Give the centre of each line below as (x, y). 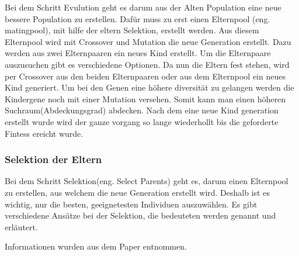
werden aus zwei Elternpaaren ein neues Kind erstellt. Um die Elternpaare (138, 53)
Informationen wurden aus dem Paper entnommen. (96, 246)
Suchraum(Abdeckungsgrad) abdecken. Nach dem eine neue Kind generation (142, 110)
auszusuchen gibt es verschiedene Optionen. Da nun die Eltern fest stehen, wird (147, 64)
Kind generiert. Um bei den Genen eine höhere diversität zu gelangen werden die (149, 87)
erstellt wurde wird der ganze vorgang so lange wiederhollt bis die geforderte (142, 121)
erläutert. (21, 226)
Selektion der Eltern (53, 159)
